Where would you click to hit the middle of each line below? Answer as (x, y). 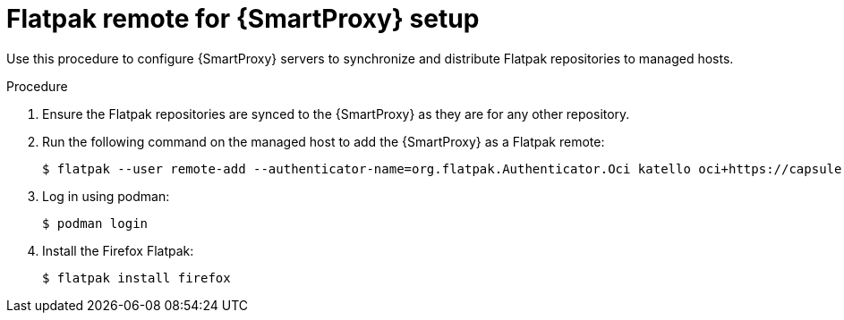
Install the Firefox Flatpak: (118, 250)
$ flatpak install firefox (136, 278)
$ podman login (95, 223)
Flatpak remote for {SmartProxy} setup (243, 19)
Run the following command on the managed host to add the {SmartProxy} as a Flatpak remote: (324, 141)
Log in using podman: (106, 196)
